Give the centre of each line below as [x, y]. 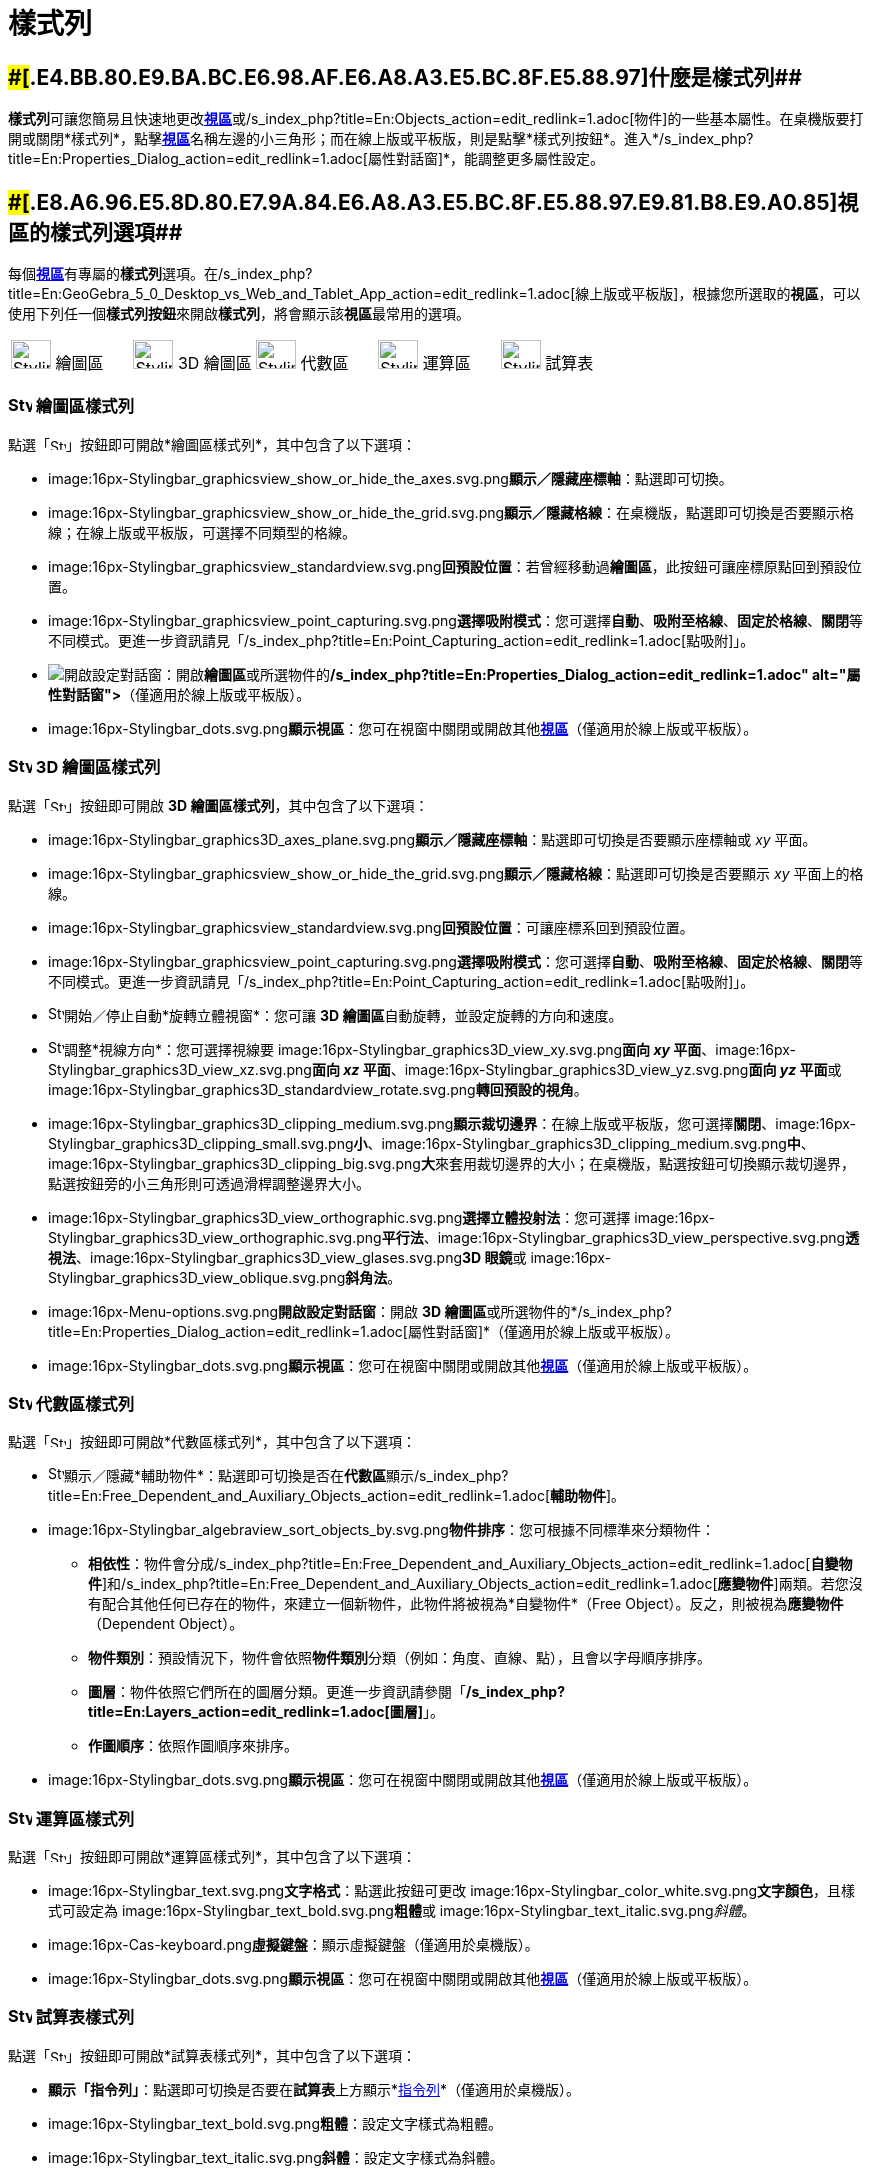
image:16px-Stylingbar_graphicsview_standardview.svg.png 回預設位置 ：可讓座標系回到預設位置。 [371, 927]
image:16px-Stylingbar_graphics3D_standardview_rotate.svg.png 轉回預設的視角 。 [318, 1089]
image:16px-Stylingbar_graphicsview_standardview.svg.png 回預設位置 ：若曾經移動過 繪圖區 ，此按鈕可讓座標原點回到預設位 [455, 566]
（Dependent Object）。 [166, 1624]
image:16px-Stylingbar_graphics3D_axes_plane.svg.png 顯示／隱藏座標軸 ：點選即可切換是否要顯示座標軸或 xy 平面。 [432, 839]
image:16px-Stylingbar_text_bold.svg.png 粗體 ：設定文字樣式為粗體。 [275, 2123]
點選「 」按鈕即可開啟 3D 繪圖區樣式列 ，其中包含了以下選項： [218, 805]
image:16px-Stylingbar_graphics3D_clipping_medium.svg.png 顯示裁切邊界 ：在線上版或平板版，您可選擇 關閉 [405, 1123]
